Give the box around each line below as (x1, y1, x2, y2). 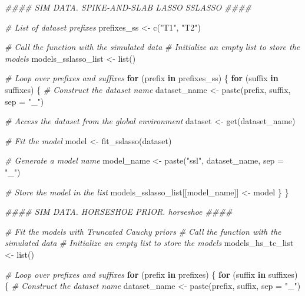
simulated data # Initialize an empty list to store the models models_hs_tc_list (5, 237, 294, 249)
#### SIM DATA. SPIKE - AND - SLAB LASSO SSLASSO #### (5, 1, 252, 13)
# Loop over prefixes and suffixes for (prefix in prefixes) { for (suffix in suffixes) (5, 268, 298, 280)
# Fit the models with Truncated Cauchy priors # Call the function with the (5, 225, 281, 237)
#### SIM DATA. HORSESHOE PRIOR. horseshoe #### (5, 205, 233, 218)
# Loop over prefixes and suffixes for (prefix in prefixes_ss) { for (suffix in (5, 72, 279, 84)
